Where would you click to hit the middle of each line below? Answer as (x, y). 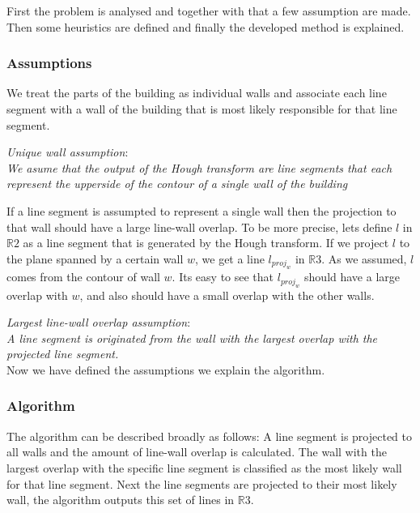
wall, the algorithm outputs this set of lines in (121, 500)
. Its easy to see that (223, 277)
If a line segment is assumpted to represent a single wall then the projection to (202, 210)
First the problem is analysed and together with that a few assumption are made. (209, 11)
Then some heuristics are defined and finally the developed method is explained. (206, 26)
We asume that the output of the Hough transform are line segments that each (199, 167)
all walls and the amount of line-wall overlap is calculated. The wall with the (197, 452)
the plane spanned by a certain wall (95, 258)
